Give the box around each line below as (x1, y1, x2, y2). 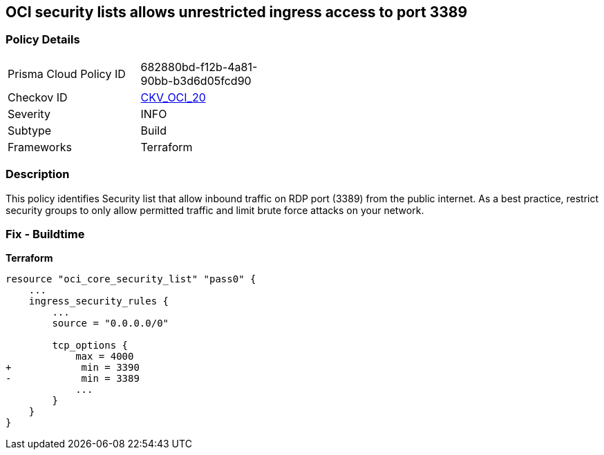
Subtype (8, 123, 52, 137)
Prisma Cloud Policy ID (8, 66, 126, 81)
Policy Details (6, 32, 80, 47)
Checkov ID (8, 90, 68, 104)
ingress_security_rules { (28, 296, 169, 307)
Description (6, 167, 70, 182)
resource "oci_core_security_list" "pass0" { (6, 273, 256, 285)
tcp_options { (52, 340, 129, 351)
